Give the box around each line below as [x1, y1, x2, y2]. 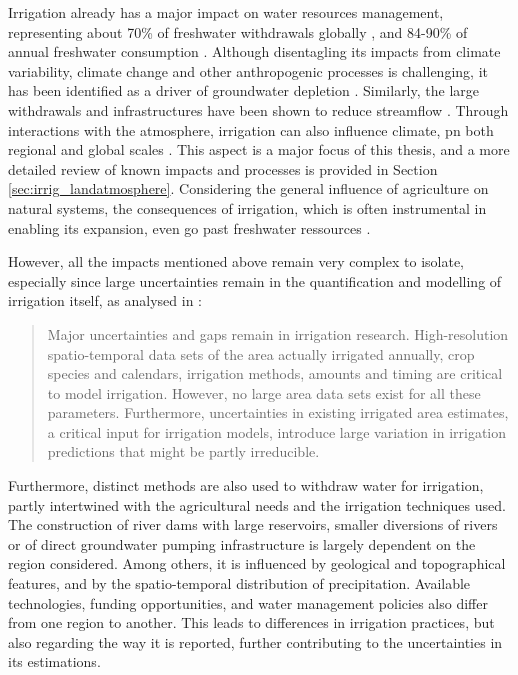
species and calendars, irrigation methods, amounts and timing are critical [47, 363, 503, 384]
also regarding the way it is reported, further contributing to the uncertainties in [8, 631, 503, 652]
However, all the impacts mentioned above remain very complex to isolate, [8, 251, 464, 272]
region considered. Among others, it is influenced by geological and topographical [8, 553, 506, 574]
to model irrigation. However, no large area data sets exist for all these [47, 382, 481, 403]
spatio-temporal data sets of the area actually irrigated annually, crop [47, 343, 475, 364]
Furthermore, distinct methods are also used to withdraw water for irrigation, [8, 475, 484, 496]
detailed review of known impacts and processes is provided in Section [8, 158, 438, 179]
